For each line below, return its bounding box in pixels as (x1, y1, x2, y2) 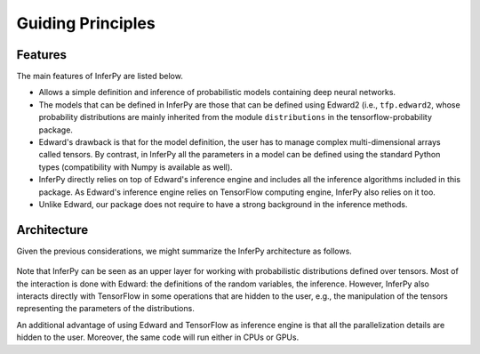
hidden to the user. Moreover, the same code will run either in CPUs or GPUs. (16, 332, 300, 342)
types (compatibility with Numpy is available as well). (38, 161, 233, 173)
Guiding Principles (16, 13, 156, 33)
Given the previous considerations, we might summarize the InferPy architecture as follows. (16, 245, 353, 256)
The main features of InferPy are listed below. (16, 71, 184, 82)
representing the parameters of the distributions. (16, 303, 195, 314)
